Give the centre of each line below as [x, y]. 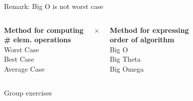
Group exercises [28, 92]
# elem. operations [38, 40]
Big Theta [125, 59]
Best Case [19, 59]
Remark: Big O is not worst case [54, 6]
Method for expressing [149, 30]
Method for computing [44, 30]
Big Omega [127, 68]
